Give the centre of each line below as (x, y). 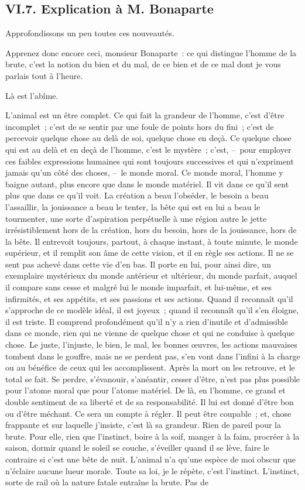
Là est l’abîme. (32, 95)
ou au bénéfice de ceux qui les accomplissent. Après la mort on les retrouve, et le (150, 367)
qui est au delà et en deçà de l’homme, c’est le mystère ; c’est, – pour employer (148, 149)
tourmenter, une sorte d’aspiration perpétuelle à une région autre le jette (136, 218)
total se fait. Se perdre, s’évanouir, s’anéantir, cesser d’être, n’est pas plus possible (153, 378)
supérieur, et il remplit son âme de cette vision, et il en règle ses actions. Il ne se (150, 253)
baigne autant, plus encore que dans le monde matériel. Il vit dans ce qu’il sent (147, 184)
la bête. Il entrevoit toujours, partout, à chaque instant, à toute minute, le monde (152, 241)
